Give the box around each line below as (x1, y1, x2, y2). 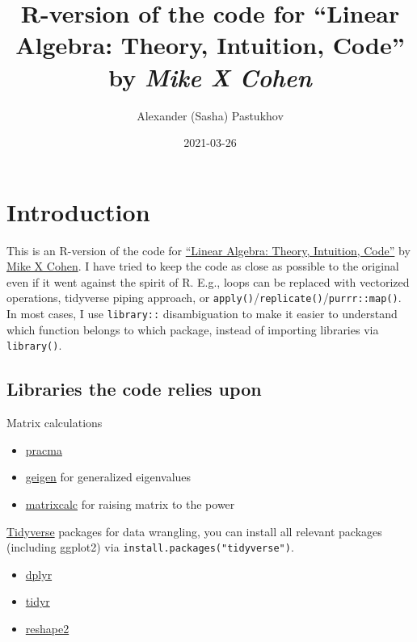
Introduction (6, 195, 150, 228)
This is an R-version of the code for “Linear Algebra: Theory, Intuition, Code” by (6, 241, 411, 258)
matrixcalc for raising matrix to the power (25, 495, 235, 512)
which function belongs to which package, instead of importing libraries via (6, 321, 379, 338)
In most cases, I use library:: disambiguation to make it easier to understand (6, 305, 398, 322)
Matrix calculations (6, 414, 103, 431)
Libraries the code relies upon (6, 376, 262, 401)
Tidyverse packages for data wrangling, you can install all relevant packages (6, 522, 382, 539)
